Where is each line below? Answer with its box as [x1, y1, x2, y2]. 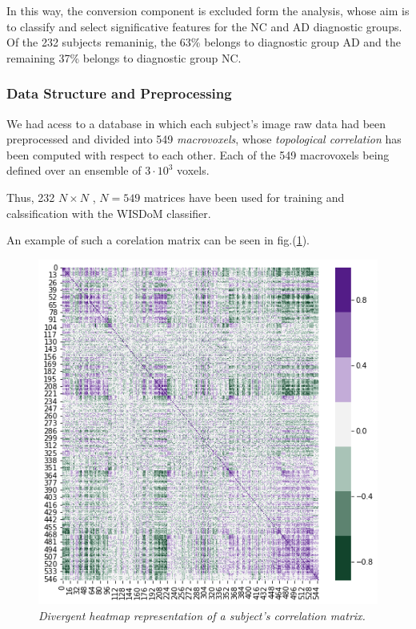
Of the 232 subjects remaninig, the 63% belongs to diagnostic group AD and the [6, 34, 401, 50]
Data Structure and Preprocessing [6, 83, 232, 103]
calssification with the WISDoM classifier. [6, 204, 211, 221]
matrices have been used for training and [143, 188, 345, 205]
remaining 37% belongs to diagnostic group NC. [6, 49, 242, 66]
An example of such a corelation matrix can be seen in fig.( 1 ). [6, 232, 310, 248]
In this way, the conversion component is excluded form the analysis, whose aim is [6, 2, 410, 18]
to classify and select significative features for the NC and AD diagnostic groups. [6, 18, 402, 34]
